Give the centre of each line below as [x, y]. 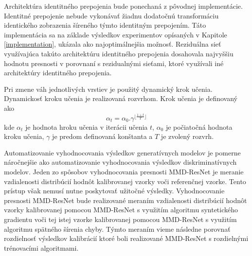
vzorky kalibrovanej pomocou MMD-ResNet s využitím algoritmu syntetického [121, 210]
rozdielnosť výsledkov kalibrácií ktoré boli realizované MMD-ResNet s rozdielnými [126, 238]
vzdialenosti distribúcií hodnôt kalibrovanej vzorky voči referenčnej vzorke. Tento [125, 181]
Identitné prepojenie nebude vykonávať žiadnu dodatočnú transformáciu [111, 15]
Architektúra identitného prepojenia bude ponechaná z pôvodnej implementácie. [123, 6]
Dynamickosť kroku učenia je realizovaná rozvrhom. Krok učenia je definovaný [121, 98]
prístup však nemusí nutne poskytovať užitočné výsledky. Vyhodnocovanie [114, 191]
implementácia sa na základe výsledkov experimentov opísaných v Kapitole [116, 34]
